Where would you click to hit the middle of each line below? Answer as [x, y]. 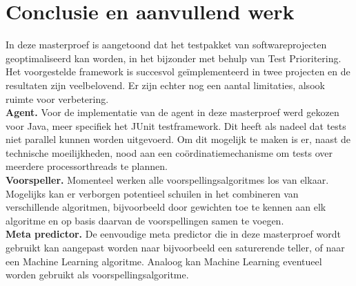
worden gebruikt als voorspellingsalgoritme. [97, 275]
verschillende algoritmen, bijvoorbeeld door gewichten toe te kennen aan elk [166, 207]
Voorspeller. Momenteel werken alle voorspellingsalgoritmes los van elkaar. [167, 180]
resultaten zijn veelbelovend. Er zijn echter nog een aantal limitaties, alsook [165, 85]
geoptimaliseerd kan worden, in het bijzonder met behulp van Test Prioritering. [174, 58]
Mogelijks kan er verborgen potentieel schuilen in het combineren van [152, 193]
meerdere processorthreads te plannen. [87, 166]
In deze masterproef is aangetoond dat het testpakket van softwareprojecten [166, 45]
